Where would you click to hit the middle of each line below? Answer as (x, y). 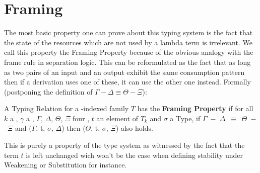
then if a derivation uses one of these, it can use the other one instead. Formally (127, 82)
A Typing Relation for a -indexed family (67, 108)
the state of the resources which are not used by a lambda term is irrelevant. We (128, 42)
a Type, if (185, 118)
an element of (117, 118)
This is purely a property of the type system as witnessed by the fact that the (124, 145)
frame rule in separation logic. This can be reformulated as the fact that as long (127, 62)
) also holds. (134, 128)
